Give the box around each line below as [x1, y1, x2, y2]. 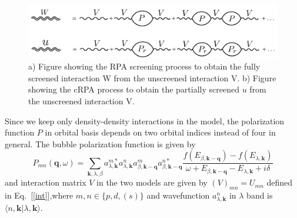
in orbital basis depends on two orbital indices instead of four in [45, 126, 276, 138]
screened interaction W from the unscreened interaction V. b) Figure [28, 71, 276, 84]
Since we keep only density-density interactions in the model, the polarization [5, 114, 285, 127]
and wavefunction [146, 189, 210, 201]
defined [266, 176, 293, 189]
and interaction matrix [5, 176, 86, 189]
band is [246, 189, 273, 201]
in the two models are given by [96, 176, 208, 189]
